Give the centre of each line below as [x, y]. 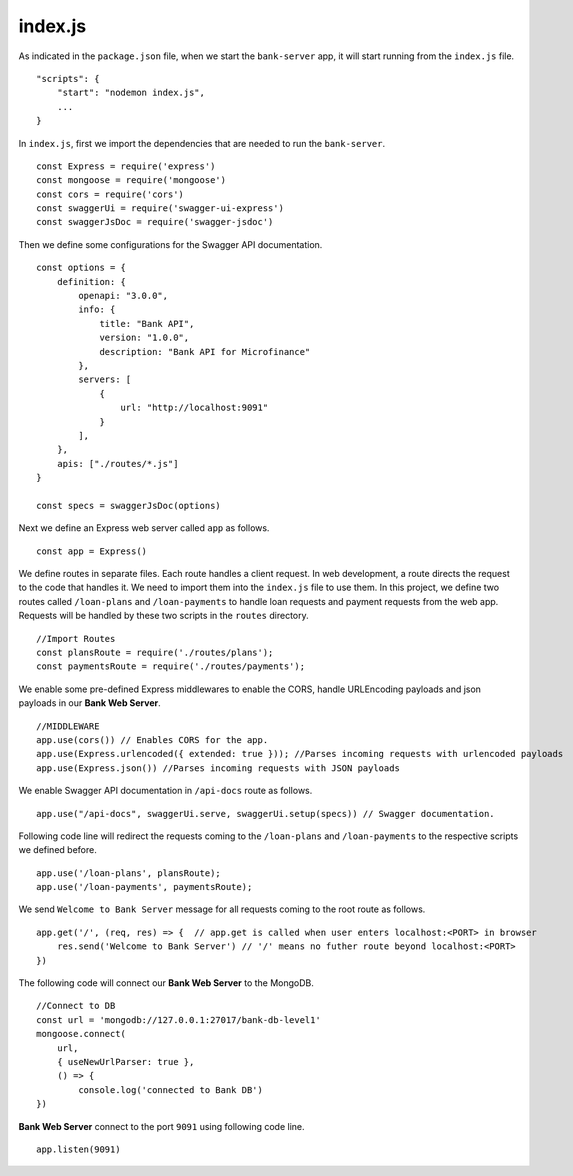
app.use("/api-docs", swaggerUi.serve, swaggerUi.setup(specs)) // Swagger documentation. [265, 813]
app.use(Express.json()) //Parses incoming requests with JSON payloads [218, 768]
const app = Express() [92, 551]
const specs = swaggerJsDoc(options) [129, 505]
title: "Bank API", [147, 323]
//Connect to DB [76, 1006]
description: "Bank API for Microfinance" [205, 351]
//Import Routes [76, 638]
